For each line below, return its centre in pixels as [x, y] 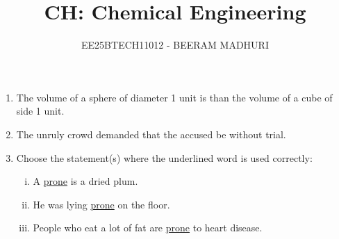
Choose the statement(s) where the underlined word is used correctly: [164, 157]
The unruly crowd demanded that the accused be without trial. [151, 134]
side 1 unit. [40, 111]
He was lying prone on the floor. [101, 204]
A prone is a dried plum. [85, 181]
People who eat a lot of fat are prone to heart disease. [148, 228]
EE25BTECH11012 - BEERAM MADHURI [175, 45]
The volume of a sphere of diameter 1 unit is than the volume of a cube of [174, 97]
